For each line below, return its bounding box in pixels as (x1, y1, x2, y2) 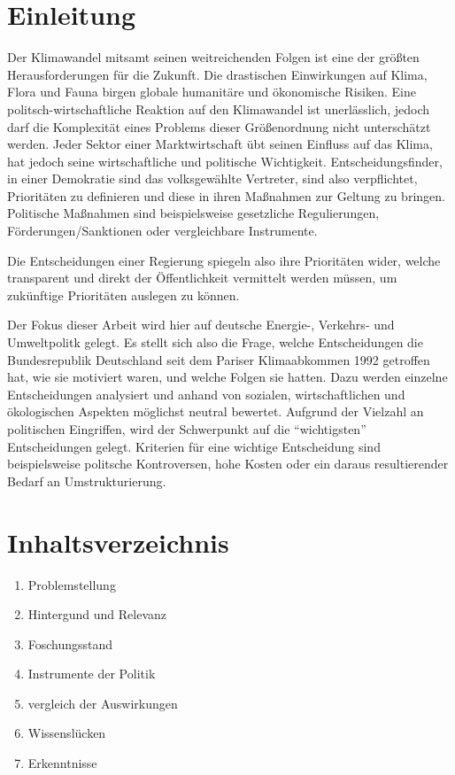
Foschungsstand (27, 634, 113, 653)
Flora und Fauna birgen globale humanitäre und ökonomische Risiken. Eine (7, 82, 416, 101)
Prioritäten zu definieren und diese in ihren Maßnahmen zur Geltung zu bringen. (7, 186, 445, 205)
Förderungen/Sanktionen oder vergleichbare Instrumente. (7, 221, 318, 240)
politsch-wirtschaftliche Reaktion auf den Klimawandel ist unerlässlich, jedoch (7, 99, 430, 118)
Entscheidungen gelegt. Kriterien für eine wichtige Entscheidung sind (7, 437, 381, 455)
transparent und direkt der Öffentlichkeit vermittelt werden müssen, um (7, 268, 397, 287)
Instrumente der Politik (27, 664, 156, 683)
